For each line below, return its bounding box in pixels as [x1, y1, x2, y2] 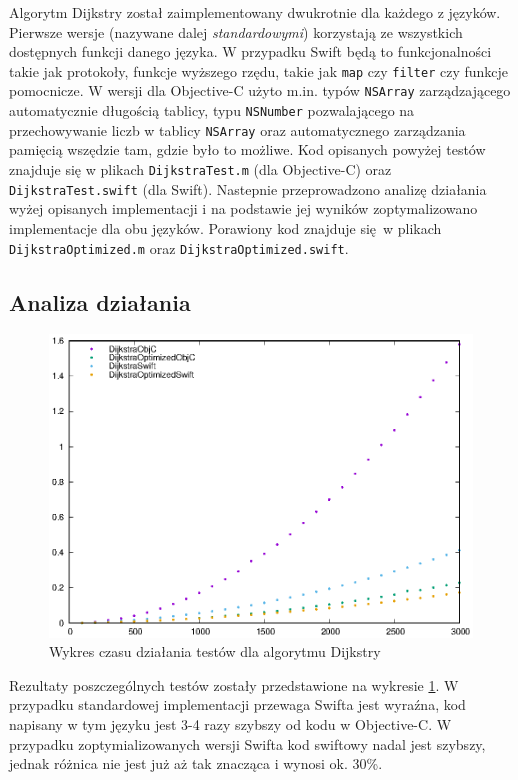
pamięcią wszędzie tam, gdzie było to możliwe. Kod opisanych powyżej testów [9, 139, 486, 160]
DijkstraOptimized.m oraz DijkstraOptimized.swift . [9, 237, 349, 258]
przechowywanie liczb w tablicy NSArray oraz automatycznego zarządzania [9, 119, 466, 140]
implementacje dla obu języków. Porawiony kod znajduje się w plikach [9, 217, 442, 238]
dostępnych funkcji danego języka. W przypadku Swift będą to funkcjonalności [9, 41, 492, 62]
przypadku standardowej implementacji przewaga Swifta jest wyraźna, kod [9, 694, 466, 715]
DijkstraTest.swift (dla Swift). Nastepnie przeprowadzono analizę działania [9, 178, 487, 199]
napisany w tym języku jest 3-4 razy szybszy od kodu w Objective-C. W [9, 714, 452, 735]
